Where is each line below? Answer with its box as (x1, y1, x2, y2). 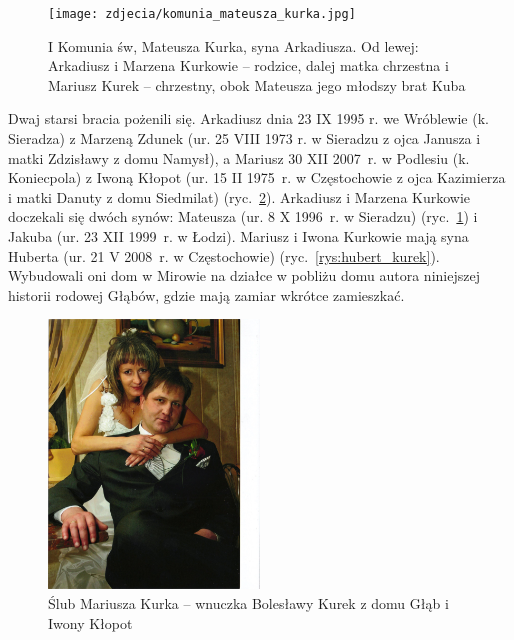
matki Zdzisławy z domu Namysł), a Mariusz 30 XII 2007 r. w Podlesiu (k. (8, 147, 470, 168)
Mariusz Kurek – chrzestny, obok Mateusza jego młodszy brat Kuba (48, 74, 466, 95)
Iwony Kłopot (48, 612, 133, 633)
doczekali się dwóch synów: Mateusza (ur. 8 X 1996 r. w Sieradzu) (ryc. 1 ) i (8, 206, 478, 227)
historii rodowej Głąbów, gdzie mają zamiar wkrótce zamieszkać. (8, 284, 405, 305)
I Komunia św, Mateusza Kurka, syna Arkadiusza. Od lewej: (48, 35, 419, 56)
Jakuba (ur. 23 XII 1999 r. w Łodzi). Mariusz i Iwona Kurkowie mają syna (8, 226, 469, 246)
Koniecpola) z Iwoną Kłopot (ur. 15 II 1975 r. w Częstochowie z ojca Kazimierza (8, 167, 506, 188)
